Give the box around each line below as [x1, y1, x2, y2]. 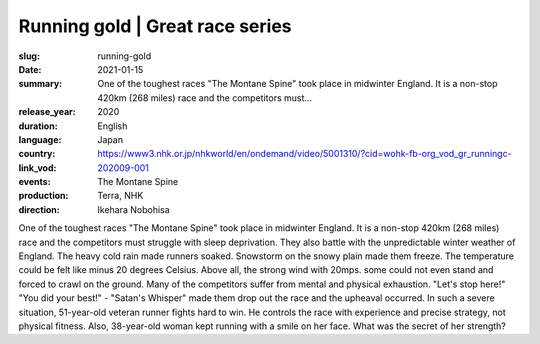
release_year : [18, 106, 77, 118]
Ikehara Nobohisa [97, 203, 170, 215]
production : [18, 190, 69, 202]
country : [18, 148, 56, 160]
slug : [18, 50, 40, 62]
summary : [18, 78, 63, 90]
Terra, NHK [97, 190, 144, 202]
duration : [18, 120, 59, 132]
